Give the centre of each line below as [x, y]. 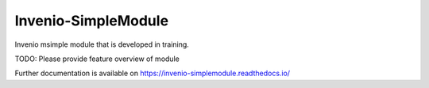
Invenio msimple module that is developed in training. [102, 44]
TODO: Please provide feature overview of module [97, 59]
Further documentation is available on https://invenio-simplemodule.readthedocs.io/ [152, 73]
